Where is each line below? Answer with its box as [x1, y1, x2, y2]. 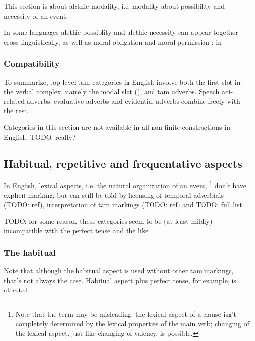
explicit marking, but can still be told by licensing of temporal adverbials [4, 190, 224, 200]
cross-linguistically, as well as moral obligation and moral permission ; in [4, 36, 222, 47]
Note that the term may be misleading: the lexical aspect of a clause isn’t [15, 308, 237, 318]
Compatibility [4, 57, 60, 70]
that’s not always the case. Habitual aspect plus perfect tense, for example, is [4, 275, 236, 285]
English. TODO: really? [4, 131, 76, 142]
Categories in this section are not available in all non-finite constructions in [4, 122, 230, 132]
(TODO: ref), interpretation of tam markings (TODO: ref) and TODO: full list [4, 199, 242, 210]
